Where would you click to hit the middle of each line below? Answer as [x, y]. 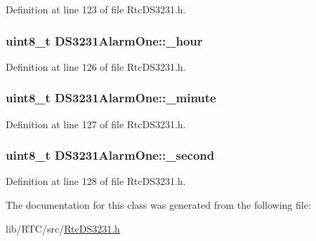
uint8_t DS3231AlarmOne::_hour [104, 40]
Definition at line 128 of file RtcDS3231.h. [96, 181]
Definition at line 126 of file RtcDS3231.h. [96, 66]
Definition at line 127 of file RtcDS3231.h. [96, 124]
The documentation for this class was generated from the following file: [158, 205]
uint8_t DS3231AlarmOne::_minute [111, 98]
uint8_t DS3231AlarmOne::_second [110, 155]
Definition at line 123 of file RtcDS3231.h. [96, 9]
